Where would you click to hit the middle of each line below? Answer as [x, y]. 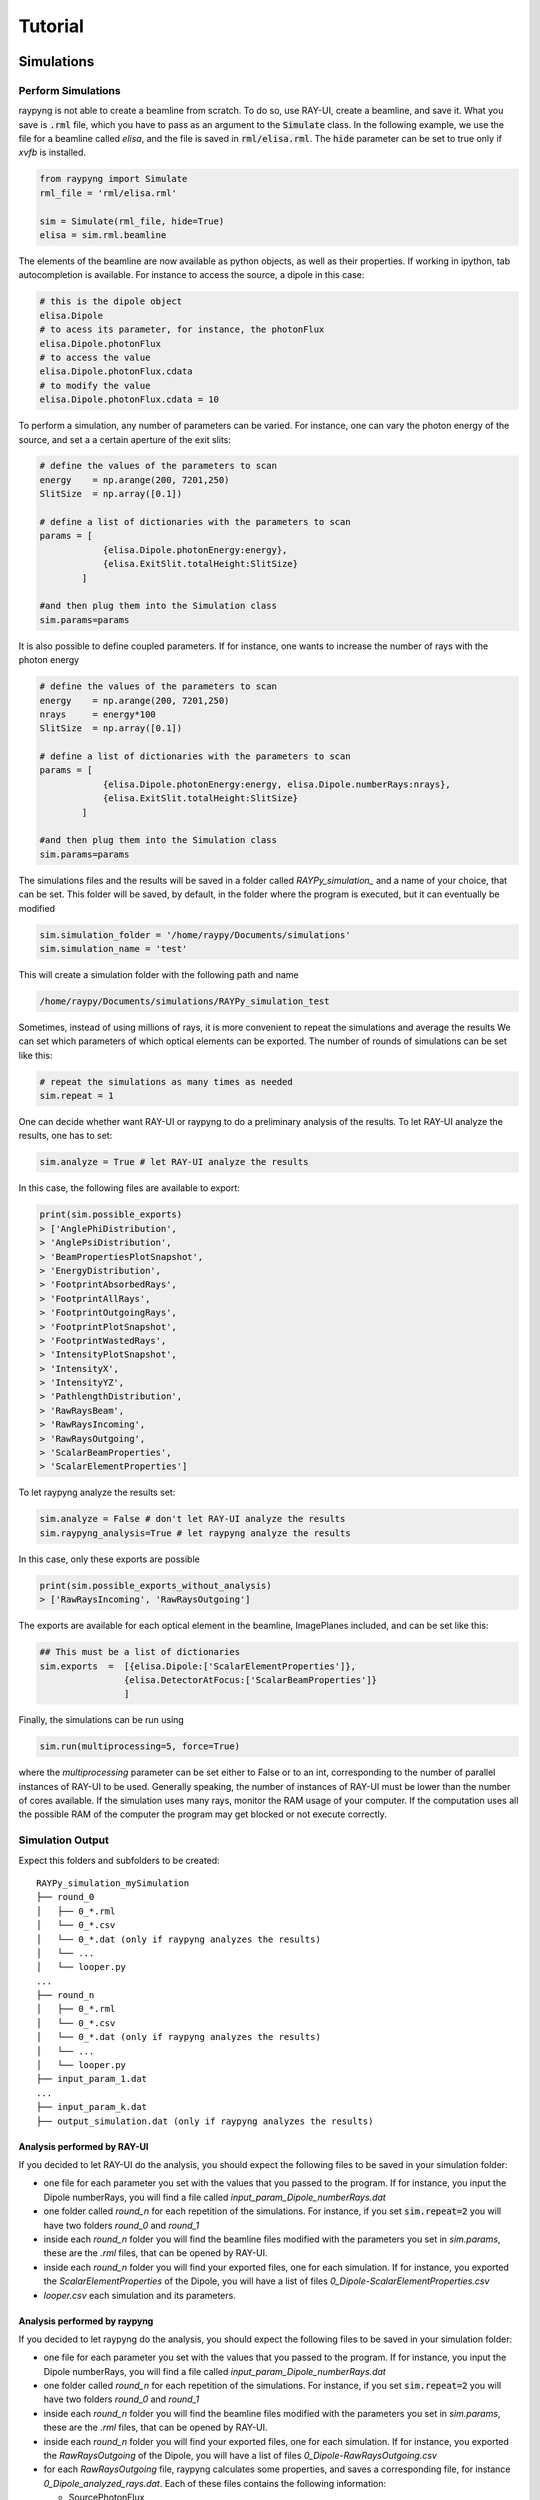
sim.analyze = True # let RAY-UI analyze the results [174, 1162]
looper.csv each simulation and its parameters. [140, 2295]
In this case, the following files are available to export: [129, 1188]
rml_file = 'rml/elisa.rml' [108, 193]
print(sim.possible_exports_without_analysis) [155, 1585]
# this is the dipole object [111, 301]
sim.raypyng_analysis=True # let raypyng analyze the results [195, 1533]
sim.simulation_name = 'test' [113, 948]
